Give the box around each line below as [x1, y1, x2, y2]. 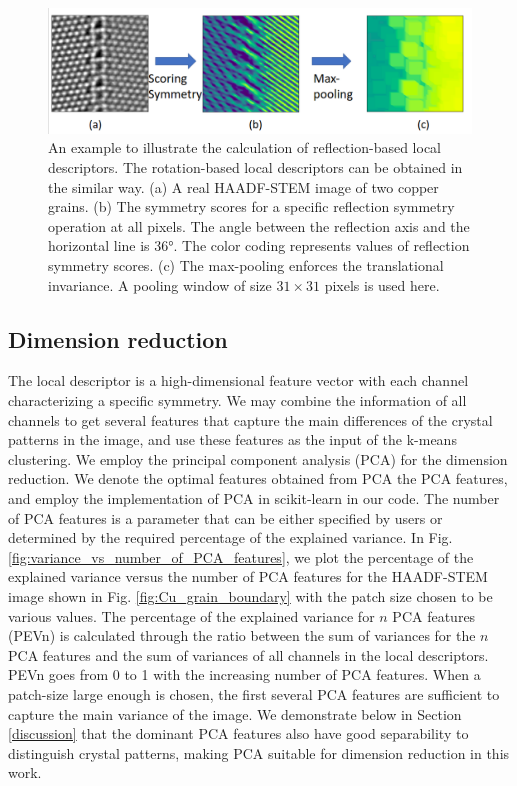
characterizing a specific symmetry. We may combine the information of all [8, 390, 467, 411]
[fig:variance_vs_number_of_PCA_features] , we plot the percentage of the [8, 546, 474, 567]
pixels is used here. [324, 274, 440, 295]
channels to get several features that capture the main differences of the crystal [8, 409, 493, 430]
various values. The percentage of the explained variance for [8, 605, 375, 626]
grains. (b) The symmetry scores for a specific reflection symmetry [48, 196, 455, 217]
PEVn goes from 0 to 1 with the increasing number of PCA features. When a [8, 664, 481, 685]
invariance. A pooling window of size [48, 274, 272, 295]
